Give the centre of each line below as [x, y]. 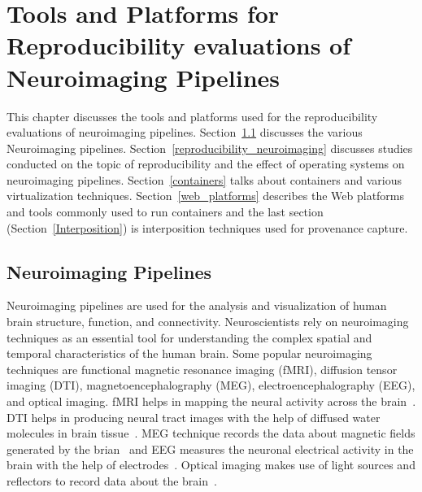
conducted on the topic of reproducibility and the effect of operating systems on [206, 164]
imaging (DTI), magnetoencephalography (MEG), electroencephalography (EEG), [211, 385]
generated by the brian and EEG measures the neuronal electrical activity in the [210, 448]
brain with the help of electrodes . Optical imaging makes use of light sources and [211, 465]
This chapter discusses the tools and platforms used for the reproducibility [192, 116]
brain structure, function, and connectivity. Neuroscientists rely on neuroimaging [208, 322]
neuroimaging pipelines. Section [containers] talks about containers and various [204, 179]
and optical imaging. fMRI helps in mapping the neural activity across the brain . [211, 401]
